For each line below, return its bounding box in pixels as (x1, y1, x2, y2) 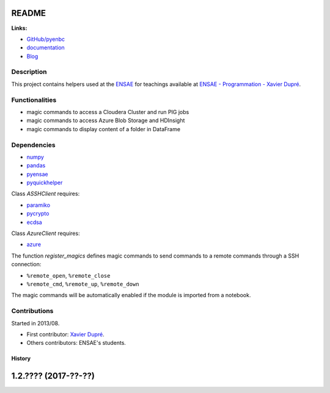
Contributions (11, 307, 54, 315)
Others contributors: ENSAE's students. (26, 339, 127, 347)
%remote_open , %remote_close (26, 272, 111, 279)
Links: (11, 24, 28, 32)
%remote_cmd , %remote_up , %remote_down (26, 280, 140, 287)
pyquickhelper (26, 179, 63, 186)
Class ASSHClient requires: (11, 190, 80, 198)
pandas (26, 162, 46, 169)
